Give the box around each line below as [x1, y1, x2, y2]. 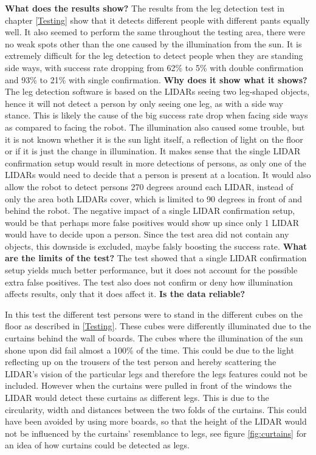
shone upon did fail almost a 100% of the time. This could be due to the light [5, 343, 294, 356]
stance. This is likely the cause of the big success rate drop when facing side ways [5, 109, 308, 121]
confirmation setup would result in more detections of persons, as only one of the [5, 156, 306, 169]
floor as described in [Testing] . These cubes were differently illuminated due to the [5, 320, 311, 332]
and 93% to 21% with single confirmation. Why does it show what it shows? [5, 73, 307, 86]
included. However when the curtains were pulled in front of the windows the [5, 379, 292, 392]
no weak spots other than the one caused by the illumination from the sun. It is [5, 37, 302, 50]
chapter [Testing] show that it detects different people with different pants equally [5, 13, 310, 26]
